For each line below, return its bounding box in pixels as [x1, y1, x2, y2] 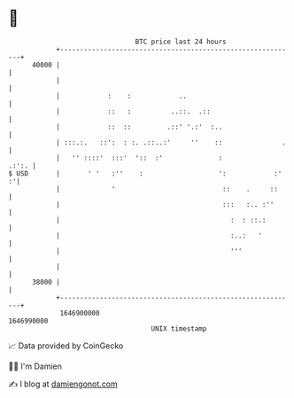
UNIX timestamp [151, 324, 207, 333]
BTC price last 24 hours [135, 37, 227, 46]
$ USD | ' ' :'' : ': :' [8, 168, 282, 178]
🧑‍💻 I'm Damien [8, 361, 63, 371]
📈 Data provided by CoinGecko [8, 340, 124, 351]
